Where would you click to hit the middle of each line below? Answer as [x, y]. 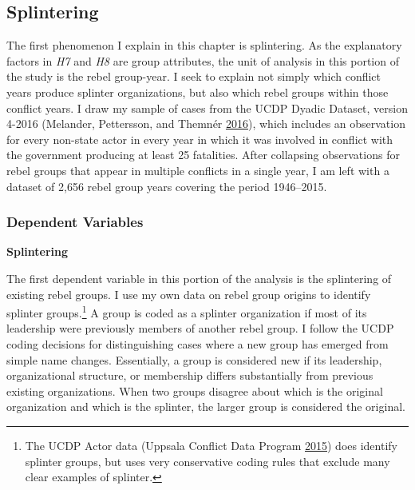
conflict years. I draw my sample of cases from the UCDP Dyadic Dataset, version [207, 108]
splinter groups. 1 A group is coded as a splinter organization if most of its [187, 311]
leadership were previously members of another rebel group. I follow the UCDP [200, 328]
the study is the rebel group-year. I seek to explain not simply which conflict [194, 76]
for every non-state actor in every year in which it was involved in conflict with [200, 139]
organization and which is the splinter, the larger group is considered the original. [206, 406]
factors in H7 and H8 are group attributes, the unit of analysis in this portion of [203, 60]
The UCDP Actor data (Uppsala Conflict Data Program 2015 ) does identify [211, 445]
